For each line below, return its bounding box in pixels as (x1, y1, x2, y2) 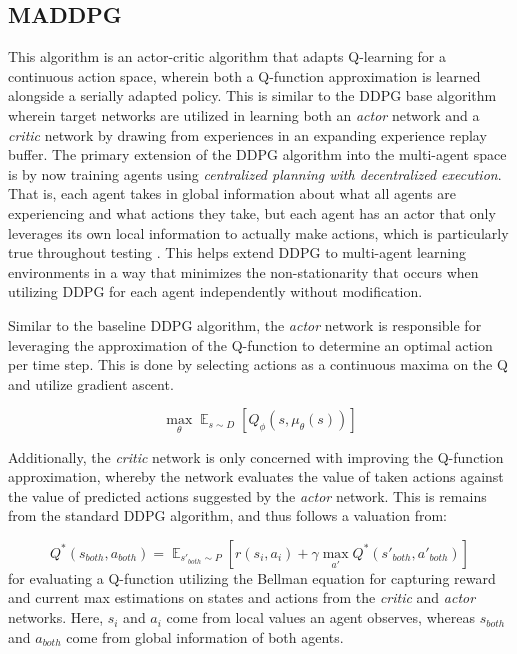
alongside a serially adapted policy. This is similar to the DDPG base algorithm (8, 85, 497, 106)
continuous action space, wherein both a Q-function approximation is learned (8, 65, 481, 86)
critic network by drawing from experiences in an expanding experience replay (8, 124, 487, 145)
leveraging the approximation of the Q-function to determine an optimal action (8, 334, 493, 355)
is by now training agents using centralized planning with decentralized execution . (8, 163, 502, 184)
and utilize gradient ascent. (8, 373, 174, 394)
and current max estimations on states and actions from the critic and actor (8, 587, 476, 608)
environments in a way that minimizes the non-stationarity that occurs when (8, 261, 479, 282)
